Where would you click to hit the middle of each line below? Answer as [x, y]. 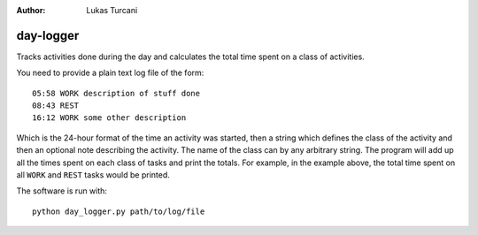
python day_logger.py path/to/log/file [119, 211]
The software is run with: [62, 191]
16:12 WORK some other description [109, 118]
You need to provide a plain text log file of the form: [110, 73]
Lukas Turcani [112, 10]
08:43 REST [56, 106]
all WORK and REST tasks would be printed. [93, 175]
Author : [31, 10]
